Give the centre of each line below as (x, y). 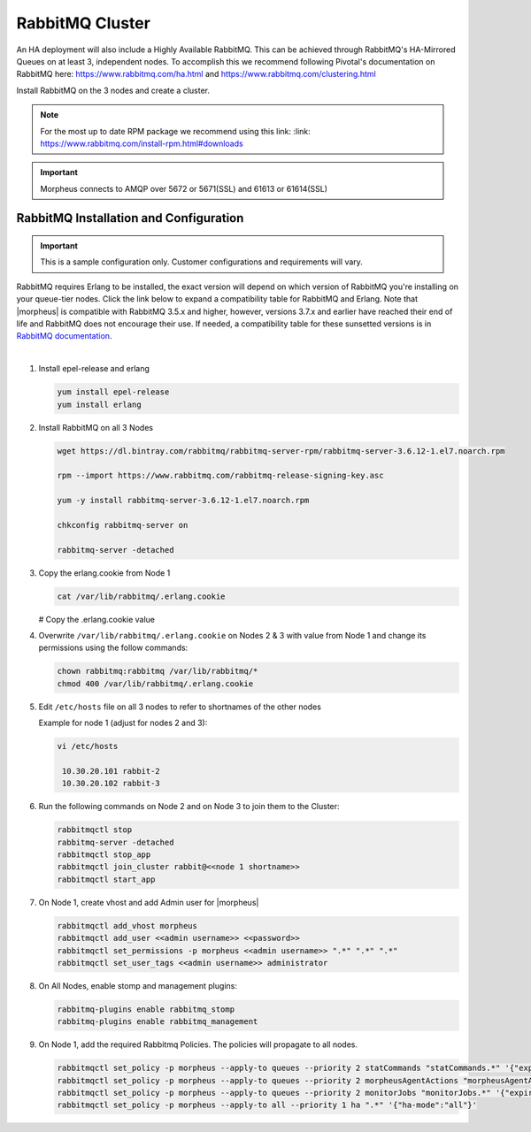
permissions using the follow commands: (113, 648)
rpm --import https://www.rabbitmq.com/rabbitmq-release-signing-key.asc (220, 476)
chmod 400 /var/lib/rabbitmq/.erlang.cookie (155, 684)
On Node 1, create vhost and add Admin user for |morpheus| (149, 902)
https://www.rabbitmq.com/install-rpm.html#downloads (142, 143)
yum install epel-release (113, 392)
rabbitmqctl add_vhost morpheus (127, 925)
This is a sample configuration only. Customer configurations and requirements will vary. (201, 262)
